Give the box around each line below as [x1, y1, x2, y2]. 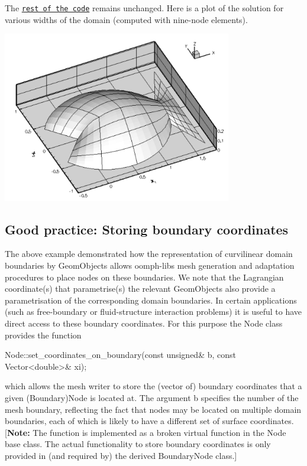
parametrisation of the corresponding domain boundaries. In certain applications [5, 294, 297, 306]
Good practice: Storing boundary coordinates [5, 220, 289, 238]
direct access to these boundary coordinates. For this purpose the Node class [5, 317, 283, 329]
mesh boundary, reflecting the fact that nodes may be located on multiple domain [5, 403, 302, 415]
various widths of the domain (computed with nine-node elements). [5, 13, 248, 25]
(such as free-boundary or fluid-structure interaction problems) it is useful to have [5, 305, 302, 318]
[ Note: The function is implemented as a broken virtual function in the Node [5, 426, 286, 438]
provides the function [5, 328, 82, 341]
